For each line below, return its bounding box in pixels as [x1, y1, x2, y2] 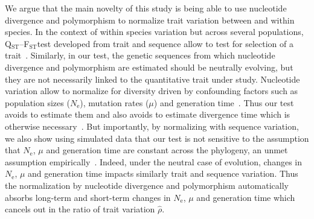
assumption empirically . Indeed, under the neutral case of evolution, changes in [5, 155, 303, 168]
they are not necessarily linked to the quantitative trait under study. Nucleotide [5, 72, 300, 85]
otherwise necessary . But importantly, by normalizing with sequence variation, [5, 119, 299, 132]
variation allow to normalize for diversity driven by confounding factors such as [5, 84, 298, 97]
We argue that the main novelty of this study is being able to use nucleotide [5, 2, 287, 14]
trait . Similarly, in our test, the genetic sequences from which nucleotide [5, 49, 275, 62]
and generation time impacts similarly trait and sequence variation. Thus [28, 167, 298, 180]
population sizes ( [5, 96, 70, 109]
